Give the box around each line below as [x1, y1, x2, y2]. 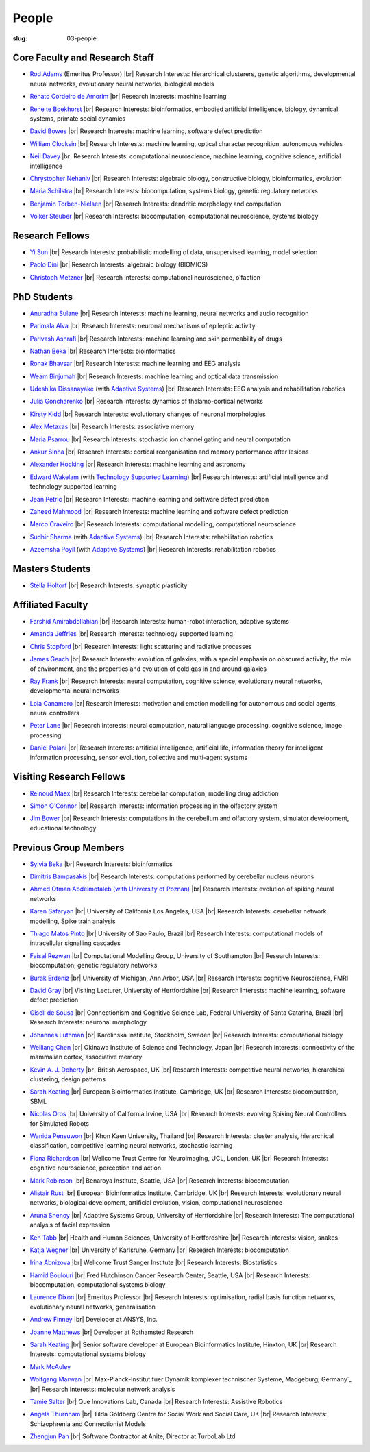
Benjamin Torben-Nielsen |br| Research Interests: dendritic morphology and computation [29, 199, 282, 208]
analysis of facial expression [29, 1220, 110, 1229]
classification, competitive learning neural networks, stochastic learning [29, 1142, 233, 1150]
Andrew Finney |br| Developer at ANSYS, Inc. [29, 1316, 158, 1324]
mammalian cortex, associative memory [29, 1053, 143, 1061]
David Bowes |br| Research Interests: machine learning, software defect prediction [29, 127, 263, 135]
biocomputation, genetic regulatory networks [29, 961, 158, 970]
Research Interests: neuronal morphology [29, 1018, 147, 1026]
